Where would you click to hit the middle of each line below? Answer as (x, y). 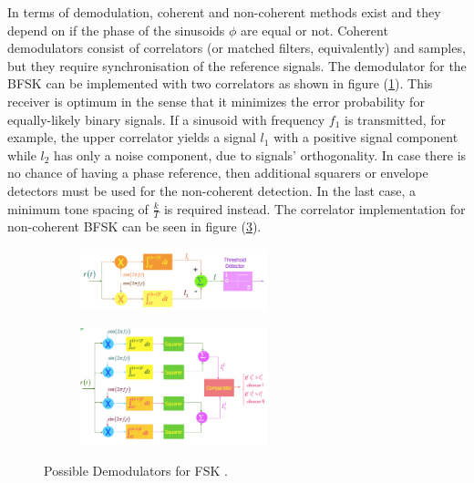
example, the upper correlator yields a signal (132, 137)
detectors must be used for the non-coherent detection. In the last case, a (212, 190)
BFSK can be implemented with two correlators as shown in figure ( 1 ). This (220, 83)
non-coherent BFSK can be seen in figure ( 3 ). (134, 226)
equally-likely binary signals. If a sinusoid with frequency (166, 119)
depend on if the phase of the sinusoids (116, 30)
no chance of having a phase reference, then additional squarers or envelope (218, 173)
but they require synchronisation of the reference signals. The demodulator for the (237, 65)
